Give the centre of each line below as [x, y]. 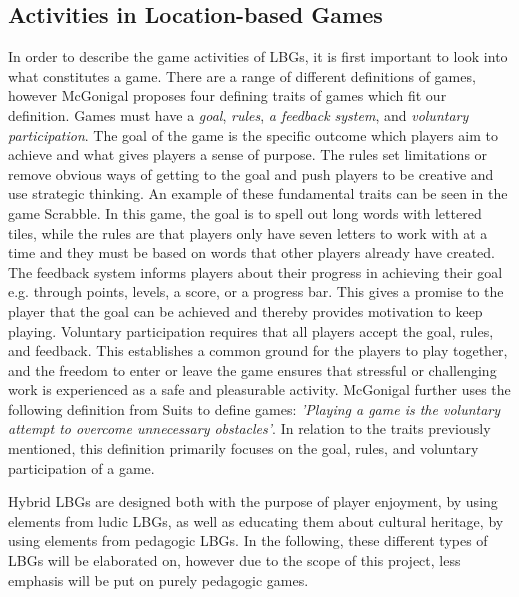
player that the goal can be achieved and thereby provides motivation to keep [245, 310]
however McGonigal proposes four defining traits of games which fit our [227, 95]
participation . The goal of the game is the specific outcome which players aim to [253, 134]
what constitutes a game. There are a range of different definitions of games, [242, 75]
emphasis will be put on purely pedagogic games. [158, 579]
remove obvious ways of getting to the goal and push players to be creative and [251, 173]
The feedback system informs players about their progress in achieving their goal [255, 271]
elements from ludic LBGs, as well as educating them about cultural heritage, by [256, 520]
